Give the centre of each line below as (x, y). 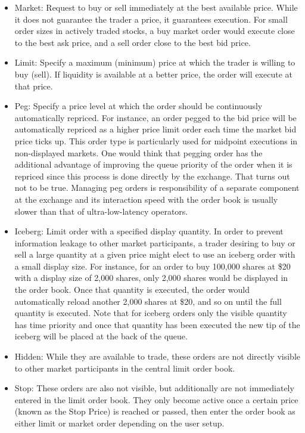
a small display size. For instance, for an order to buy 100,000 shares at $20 (152, 266)
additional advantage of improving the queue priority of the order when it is (153, 164)
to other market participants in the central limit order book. (125, 368)
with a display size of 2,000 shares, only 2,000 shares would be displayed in (151, 278)
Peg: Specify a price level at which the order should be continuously (139, 106)
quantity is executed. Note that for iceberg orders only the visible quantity (151, 313)
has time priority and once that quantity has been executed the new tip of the (157, 324)
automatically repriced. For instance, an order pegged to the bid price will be (155, 117)
